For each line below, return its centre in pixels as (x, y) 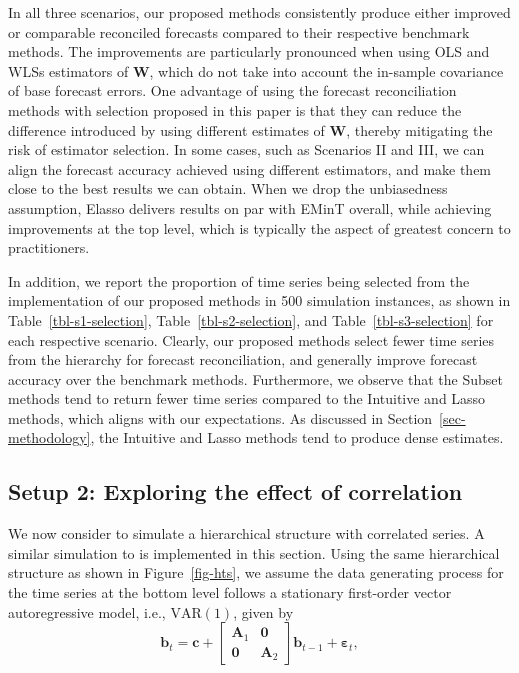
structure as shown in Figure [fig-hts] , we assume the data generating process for (256, 572)
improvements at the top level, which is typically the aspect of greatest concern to (259, 227)
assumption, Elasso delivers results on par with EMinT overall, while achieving (250, 207)
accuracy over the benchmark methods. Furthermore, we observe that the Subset (255, 378)
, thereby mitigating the (419, 129)
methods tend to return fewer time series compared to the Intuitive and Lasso (247, 398)
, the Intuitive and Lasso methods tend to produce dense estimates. (297, 437)
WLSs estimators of (68, 70)
